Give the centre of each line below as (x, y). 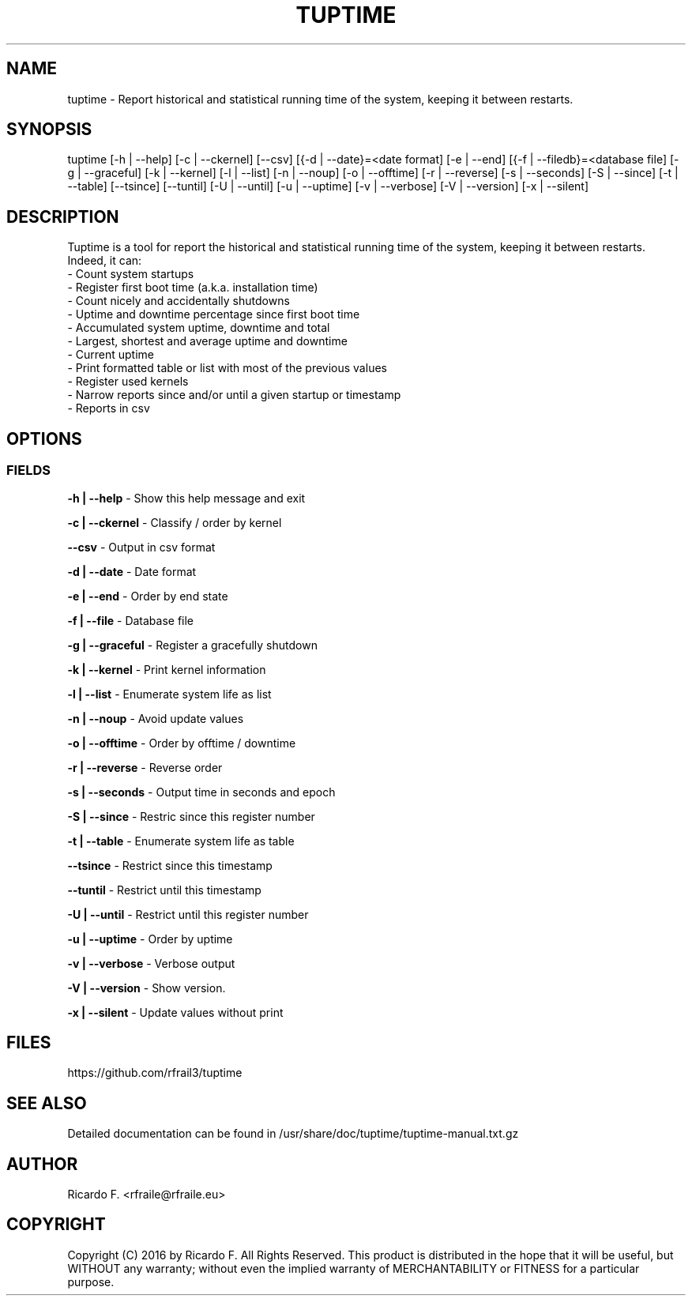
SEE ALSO (47, 1103)
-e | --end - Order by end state (148, 596)
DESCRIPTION (63, 216)
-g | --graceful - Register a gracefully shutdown (192, 645)
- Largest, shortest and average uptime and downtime (207, 341)
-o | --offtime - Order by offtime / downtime (182, 743)
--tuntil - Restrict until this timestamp (164, 890)
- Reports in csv (109, 408)
